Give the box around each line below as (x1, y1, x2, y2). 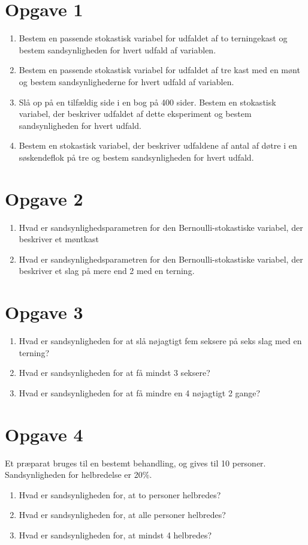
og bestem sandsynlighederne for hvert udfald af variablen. (19, 75, 234, 88)
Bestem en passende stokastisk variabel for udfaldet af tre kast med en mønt (19, 64, 300, 76)
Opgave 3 (5, 300, 83, 324)
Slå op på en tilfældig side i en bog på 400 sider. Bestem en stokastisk (19, 95, 276, 108)
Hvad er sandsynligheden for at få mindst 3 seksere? (19, 366, 210, 379)
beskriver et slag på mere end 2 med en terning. (19, 264, 195, 277)
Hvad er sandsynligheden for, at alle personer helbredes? (19, 508, 226, 521)
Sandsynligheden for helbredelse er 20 (5, 468, 143, 481)
